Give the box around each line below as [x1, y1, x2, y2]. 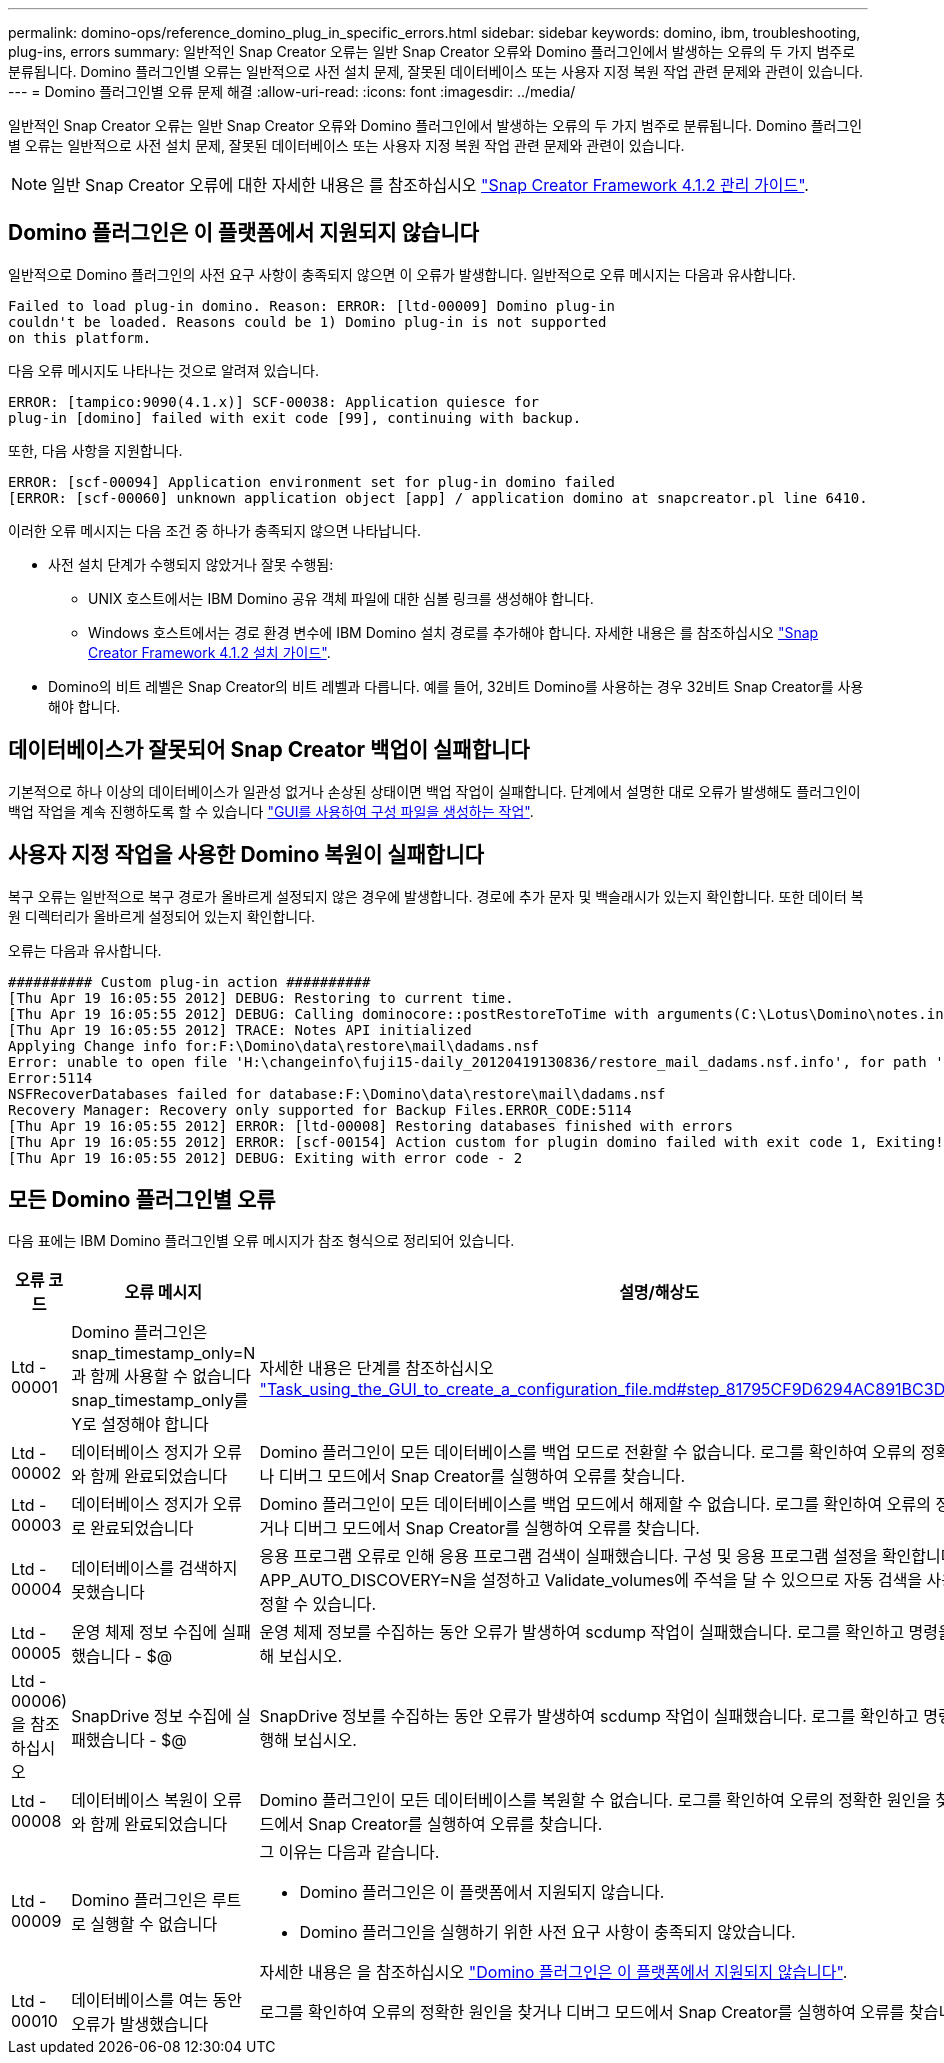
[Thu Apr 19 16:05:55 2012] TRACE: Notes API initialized [8, 1021, 472, 1038]
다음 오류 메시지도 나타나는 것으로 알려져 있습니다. [8, 361, 320, 379]
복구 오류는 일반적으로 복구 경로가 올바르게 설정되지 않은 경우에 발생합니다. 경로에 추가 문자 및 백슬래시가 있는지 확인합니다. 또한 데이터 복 [8, 887, 864, 905]
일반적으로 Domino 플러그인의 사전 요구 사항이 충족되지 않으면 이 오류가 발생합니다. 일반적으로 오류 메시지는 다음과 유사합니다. [8, 265, 796, 283]
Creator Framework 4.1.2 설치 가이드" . [88, 643, 331, 661]
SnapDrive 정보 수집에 [71, 1706, 232, 1727]
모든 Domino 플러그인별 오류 [8, 1186, 276, 1212]
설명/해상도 [619, 1282, 699, 1303]
